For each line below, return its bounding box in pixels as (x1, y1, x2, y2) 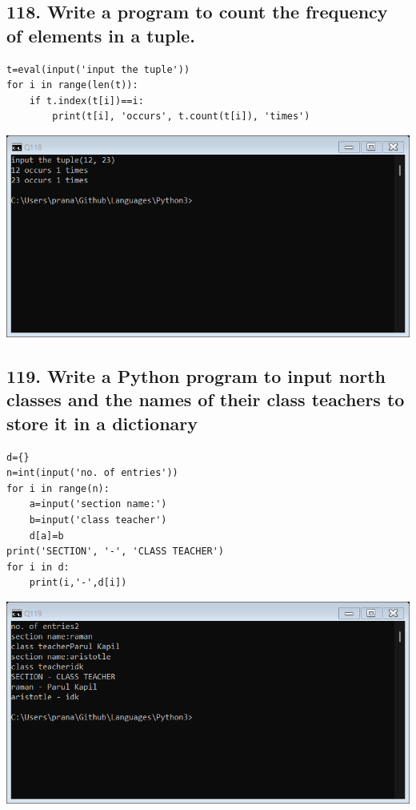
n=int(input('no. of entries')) (6, 467, 178, 479)
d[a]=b (29, 530, 64, 542)
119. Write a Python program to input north (6, 363, 386, 388)
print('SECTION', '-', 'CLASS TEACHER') (6, 546, 225, 558)
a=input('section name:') (29, 498, 167, 510)
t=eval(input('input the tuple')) (6, 63, 190, 75)
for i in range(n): (6, 482, 110, 494)
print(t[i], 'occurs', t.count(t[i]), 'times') (52, 111, 310, 123)
